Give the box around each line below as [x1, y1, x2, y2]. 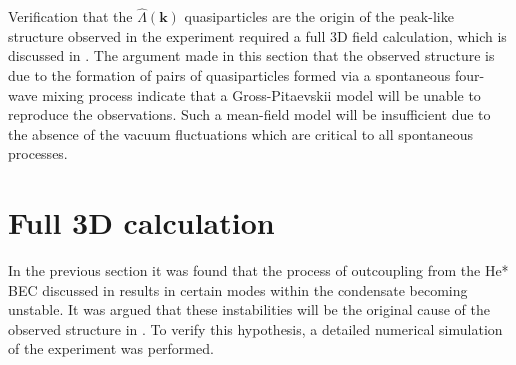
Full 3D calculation [8, 202, 275, 243]
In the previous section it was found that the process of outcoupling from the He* [8, 260, 509, 281]
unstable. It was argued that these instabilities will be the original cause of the [8, 299, 490, 320]
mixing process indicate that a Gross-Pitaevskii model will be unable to [42, 84, 481, 105]
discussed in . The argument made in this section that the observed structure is [8, 45, 495, 66]
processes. [8, 143, 68, 164]
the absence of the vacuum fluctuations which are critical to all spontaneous [8, 123, 474, 144]
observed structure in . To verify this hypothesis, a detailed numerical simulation [8, 318, 503, 339]
